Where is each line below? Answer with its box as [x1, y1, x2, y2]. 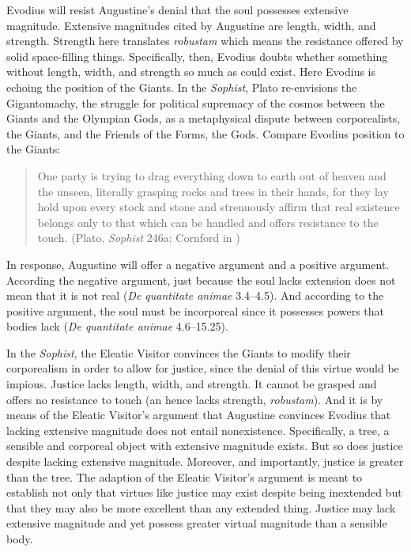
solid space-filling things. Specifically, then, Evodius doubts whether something [6, 47, 388, 64]
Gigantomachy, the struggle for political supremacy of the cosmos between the [6, 94, 385, 111]
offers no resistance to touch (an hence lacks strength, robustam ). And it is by [6, 391, 383, 407]
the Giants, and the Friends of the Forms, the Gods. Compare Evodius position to [6, 125, 405, 142]
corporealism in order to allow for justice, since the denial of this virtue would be [6, 360, 399, 376]
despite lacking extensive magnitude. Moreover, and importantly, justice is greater [6, 453, 404, 470]
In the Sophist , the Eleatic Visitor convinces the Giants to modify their [6, 344, 351, 361]
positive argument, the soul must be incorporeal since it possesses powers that [6, 302, 385, 319]
